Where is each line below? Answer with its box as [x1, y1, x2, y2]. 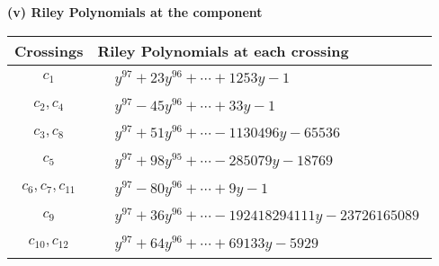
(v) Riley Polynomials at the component [7, 3, 263, 21]
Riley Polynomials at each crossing [97, 40, 349, 61]
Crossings [14, 40, 84, 61]
